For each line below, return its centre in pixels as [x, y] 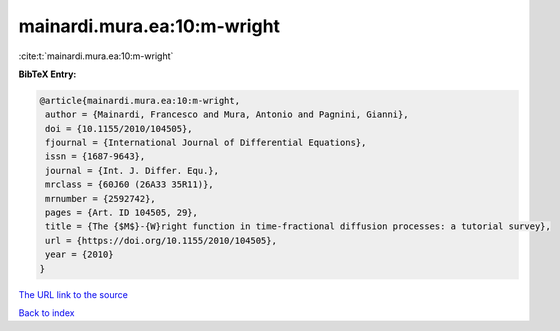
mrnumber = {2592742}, [101, 198]
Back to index [46, 312]
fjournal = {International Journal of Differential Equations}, [206, 143]
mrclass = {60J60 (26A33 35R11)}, [129, 184]
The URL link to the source [73, 294]
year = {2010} [79, 254]
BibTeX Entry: [47, 74]
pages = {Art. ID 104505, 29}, [122, 213]
